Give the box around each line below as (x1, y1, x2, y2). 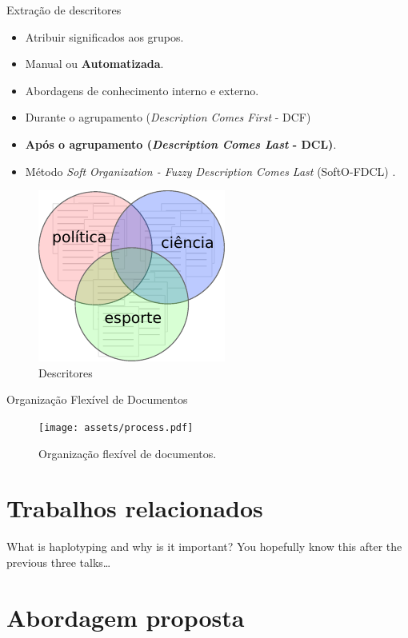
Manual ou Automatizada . (25, 55, 164, 72)
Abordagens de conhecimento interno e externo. (25, 82, 259, 98)
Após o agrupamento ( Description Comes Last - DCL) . (25, 135, 337, 152)
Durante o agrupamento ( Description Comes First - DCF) (25, 109, 311, 126)
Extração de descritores (6, 2, 122, 18)
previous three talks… (6, 553, 111, 570)
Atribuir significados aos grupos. (25, 28, 184, 45)
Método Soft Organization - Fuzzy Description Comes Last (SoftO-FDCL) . (25, 162, 396, 179)
